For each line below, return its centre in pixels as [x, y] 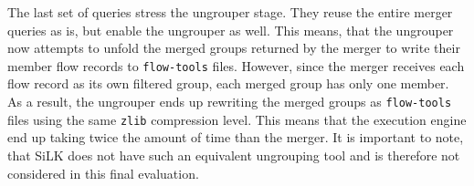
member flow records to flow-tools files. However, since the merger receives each [236, 65]
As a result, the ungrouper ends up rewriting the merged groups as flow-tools [230, 102]
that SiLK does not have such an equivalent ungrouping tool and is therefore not [234, 155]
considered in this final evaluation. [103, 173]
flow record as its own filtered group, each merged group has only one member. [228, 83]
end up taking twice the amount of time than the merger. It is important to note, [236, 137]
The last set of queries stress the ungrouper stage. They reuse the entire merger [230, 12]
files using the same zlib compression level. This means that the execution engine [237, 119]
